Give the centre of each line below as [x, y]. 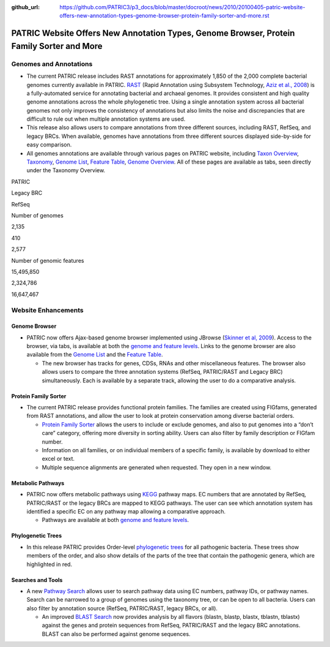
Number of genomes [37, 215]
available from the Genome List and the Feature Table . [95, 355]
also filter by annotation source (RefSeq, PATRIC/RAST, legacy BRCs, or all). [122, 608]
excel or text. [58, 459]
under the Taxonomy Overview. [66, 170]
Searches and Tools [37, 580]
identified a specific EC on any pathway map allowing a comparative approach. [126, 511]
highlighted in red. [50, 564]
